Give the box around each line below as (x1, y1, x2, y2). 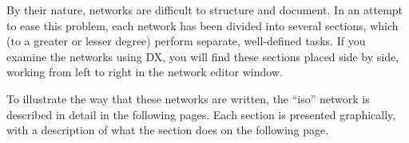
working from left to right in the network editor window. (6, 64, 283, 80)
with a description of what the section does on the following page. (6, 122, 329, 138)
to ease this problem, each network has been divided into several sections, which (6, 17, 399, 33)
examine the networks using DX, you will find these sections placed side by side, (6, 48, 399, 64)
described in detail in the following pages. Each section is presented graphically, (6, 106, 396, 122)
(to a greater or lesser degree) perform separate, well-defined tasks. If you (6, 33, 366, 49)
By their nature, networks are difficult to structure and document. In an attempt (6, 2, 403, 17)
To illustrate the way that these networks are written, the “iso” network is (6, 90, 370, 106)
